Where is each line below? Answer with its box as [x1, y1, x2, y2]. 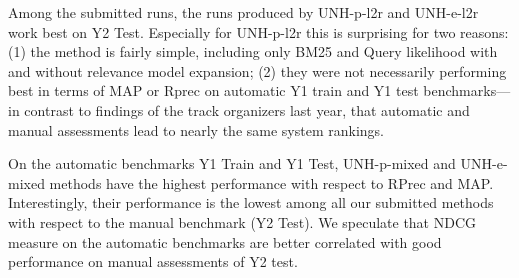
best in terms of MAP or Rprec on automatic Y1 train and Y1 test [8, 80, 419, 101]
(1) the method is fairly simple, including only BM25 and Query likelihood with [8, 41, 498, 62]
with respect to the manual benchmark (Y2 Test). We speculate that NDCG [8, 211, 477, 232]
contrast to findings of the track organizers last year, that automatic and [24, 99, 470, 120]
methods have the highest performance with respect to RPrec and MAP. [49, 172, 494, 193]
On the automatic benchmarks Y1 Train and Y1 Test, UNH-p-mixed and [8, 153, 456, 174]
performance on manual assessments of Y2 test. [8, 251, 298, 272]
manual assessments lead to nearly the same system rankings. [8, 119, 384, 140]
